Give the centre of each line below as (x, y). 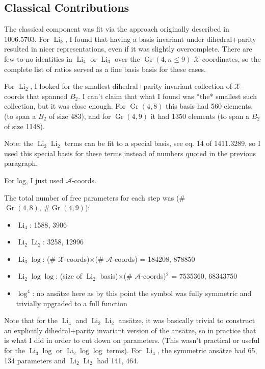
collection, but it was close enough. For (65, 106)
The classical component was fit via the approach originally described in (117, 29)
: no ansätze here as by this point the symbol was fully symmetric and (142, 293)
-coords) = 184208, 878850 (154, 259)
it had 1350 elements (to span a (200, 116)
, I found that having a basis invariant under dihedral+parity (161, 39)
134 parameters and (35, 360)
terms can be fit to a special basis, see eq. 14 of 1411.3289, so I (162, 143)
